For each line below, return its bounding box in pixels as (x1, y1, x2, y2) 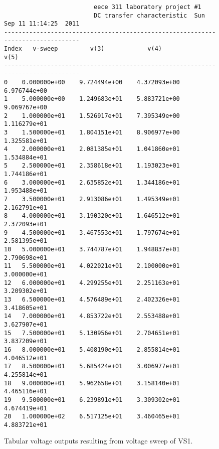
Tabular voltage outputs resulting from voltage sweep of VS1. (4, 435, 193, 446)
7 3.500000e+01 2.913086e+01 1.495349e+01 (4, 196, 180, 203)
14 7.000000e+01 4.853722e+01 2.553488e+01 (4, 313, 180, 320)
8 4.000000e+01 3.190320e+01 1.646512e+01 (4, 212, 180, 220)
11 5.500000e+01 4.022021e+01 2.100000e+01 (4, 262, 180, 270)
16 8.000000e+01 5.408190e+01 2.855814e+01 (4, 346, 180, 353)
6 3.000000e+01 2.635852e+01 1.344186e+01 (4, 179, 180, 186)
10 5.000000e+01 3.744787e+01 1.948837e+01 (4, 246, 180, 253)
